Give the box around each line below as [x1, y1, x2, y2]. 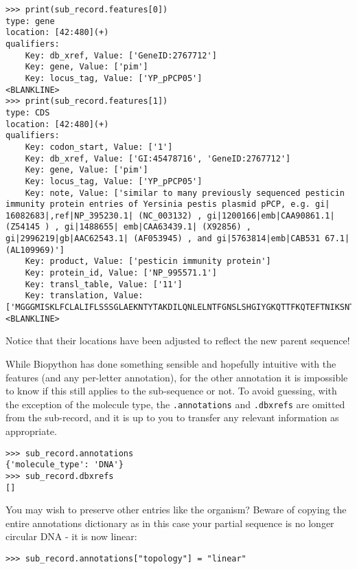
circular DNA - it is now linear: [5, 529, 137, 544]
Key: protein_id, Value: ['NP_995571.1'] [25, 268, 217, 278]
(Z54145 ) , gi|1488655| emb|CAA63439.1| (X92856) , [5, 222, 251, 232]
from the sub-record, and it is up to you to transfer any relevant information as [5, 410, 339, 425]
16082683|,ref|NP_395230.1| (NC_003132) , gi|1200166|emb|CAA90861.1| [5, 210, 335, 221]
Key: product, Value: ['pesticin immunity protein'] [25, 256, 271, 267]
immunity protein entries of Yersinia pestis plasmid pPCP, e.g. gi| [5, 199, 330, 210]
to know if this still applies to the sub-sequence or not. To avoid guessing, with [5, 383, 337, 398]
